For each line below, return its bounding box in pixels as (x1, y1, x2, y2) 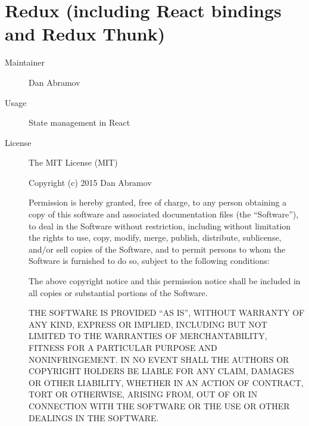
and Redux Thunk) (5, 21, 166, 46)
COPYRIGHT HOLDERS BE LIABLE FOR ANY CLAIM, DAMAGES (29, 365, 294, 377)
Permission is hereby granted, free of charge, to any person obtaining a (29, 196, 287, 209)
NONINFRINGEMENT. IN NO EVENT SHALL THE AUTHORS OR (29, 353, 289, 365)
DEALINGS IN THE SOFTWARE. (29, 411, 159, 424)
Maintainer (5, 56, 45, 69)
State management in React (29, 116, 130, 129)
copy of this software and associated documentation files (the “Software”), (29, 208, 299, 220)
